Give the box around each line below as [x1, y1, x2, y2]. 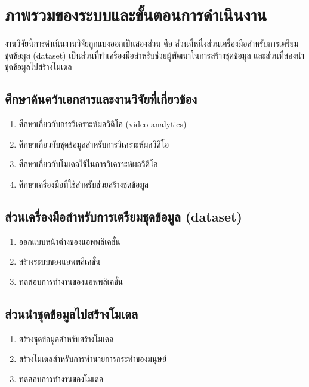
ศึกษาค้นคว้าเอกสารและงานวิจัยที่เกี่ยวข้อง [5, 90, 197, 108]
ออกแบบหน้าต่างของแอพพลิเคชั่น [18, 235, 120, 247]
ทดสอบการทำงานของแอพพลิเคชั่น [18, 275, 123, 287]
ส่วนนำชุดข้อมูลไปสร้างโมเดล [5, 304, 138, 322]
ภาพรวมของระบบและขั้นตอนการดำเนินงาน [5, 2, 267, 27]
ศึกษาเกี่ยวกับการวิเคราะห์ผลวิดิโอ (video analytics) [18, 118, 187, 130]
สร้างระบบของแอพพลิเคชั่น [18, 255, 101, 268]
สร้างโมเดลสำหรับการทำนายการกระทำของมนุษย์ [18, 352, 166, 365]
